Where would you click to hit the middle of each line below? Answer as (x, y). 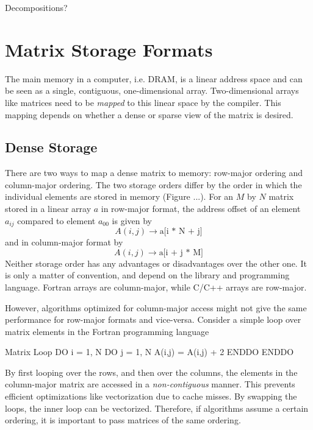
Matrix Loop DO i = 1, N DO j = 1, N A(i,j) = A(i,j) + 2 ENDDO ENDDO (149, 352)
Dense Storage (51, 147)
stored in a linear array (48, 209)
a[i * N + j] (181, 232)
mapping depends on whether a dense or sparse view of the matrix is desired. (149, 114)
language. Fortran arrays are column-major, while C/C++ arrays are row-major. (156, 287)
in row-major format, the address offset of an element (201, 209)
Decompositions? (36, 7)
